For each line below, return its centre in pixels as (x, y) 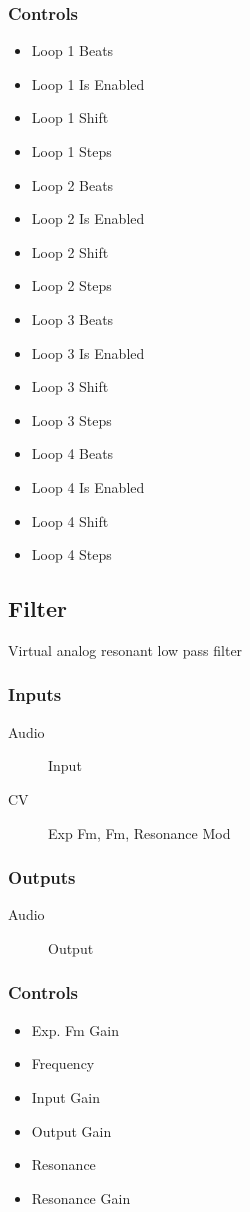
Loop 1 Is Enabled (88, 83)
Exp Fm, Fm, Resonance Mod (139, 832)
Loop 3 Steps (71, 419)
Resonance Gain (81, 1197)
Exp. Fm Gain (75, 1029)
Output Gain (71, 1130)
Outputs (42, 877)
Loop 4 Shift (70, 520)
